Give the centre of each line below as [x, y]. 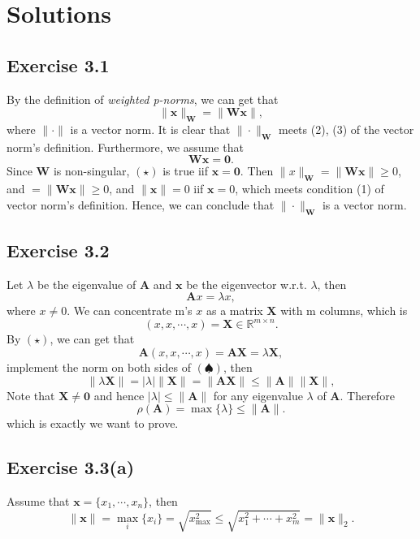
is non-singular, [91, 171]
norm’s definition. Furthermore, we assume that [125, 147]
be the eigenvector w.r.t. [247, 284]
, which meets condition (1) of [310, 189]
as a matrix [234, 310]
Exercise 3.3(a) [71, 467]
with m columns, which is [344, 310]
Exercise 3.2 [58, 250]
